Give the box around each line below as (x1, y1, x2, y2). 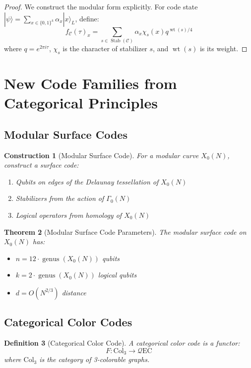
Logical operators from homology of (15, 209, 122, 220)
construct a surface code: (4, 160, 79, 170)
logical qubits (98, 270, 137, 280)
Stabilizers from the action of (15, 193, 104, 203)
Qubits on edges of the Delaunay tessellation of (15, 176, 159, 186)
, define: (75, 13, 99, 23)
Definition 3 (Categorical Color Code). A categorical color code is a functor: (4, 338, 240, 348)
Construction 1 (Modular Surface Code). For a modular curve (4, 150, 199, 160)
